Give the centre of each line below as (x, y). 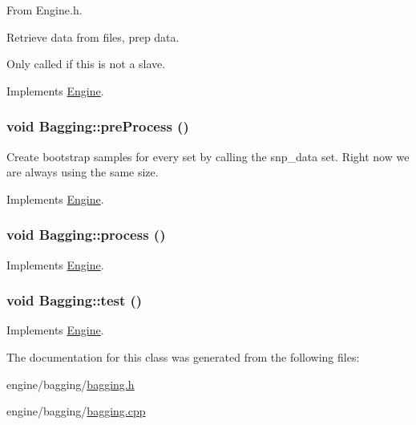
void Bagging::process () (86, 235)
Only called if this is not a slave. (86, 64)
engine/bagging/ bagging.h (71, 384)
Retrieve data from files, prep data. (93, 36)
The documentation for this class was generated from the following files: (183, 357)
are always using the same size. (83, 172)
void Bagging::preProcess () (98, 126)
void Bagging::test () (75, 300)
